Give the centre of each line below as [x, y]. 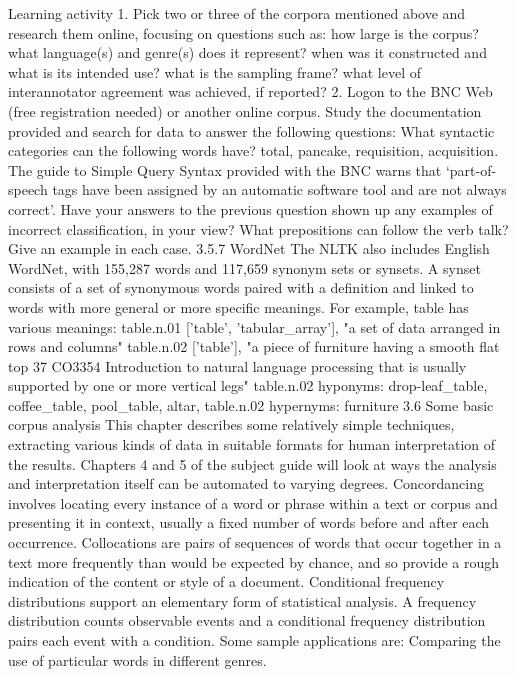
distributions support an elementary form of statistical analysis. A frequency [242, 600]
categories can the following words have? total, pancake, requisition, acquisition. [253, 150]
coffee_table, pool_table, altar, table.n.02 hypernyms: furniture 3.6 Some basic [251, 404]
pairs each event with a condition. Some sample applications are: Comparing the [254, 640]
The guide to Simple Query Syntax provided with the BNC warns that [225, 169]
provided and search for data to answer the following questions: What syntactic [251, 130]
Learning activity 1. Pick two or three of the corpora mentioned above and [237, 13]
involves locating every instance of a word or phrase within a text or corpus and [253, 502]
